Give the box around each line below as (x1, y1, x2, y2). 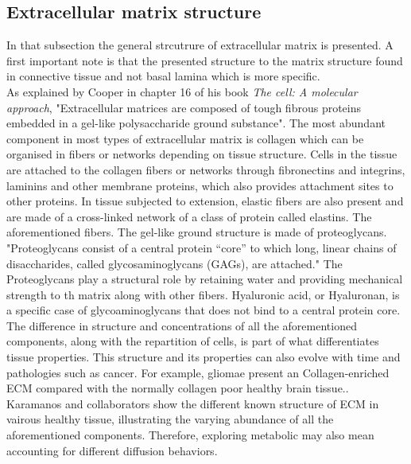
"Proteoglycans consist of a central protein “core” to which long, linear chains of (6, 239, 397, 255)
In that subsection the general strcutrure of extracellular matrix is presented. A (6, 37, 394, 53)
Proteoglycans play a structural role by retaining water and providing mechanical (6, 271, 403, 287)
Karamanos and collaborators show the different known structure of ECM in (6, 395, 379, 411)
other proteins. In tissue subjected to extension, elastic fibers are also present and (6, 193, 404, 209)
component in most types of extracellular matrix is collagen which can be (6, 130, 364, 146)
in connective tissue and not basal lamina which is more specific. (6, 68, 320, 84)
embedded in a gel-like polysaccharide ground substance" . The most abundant (6, 115, 386, 131)
